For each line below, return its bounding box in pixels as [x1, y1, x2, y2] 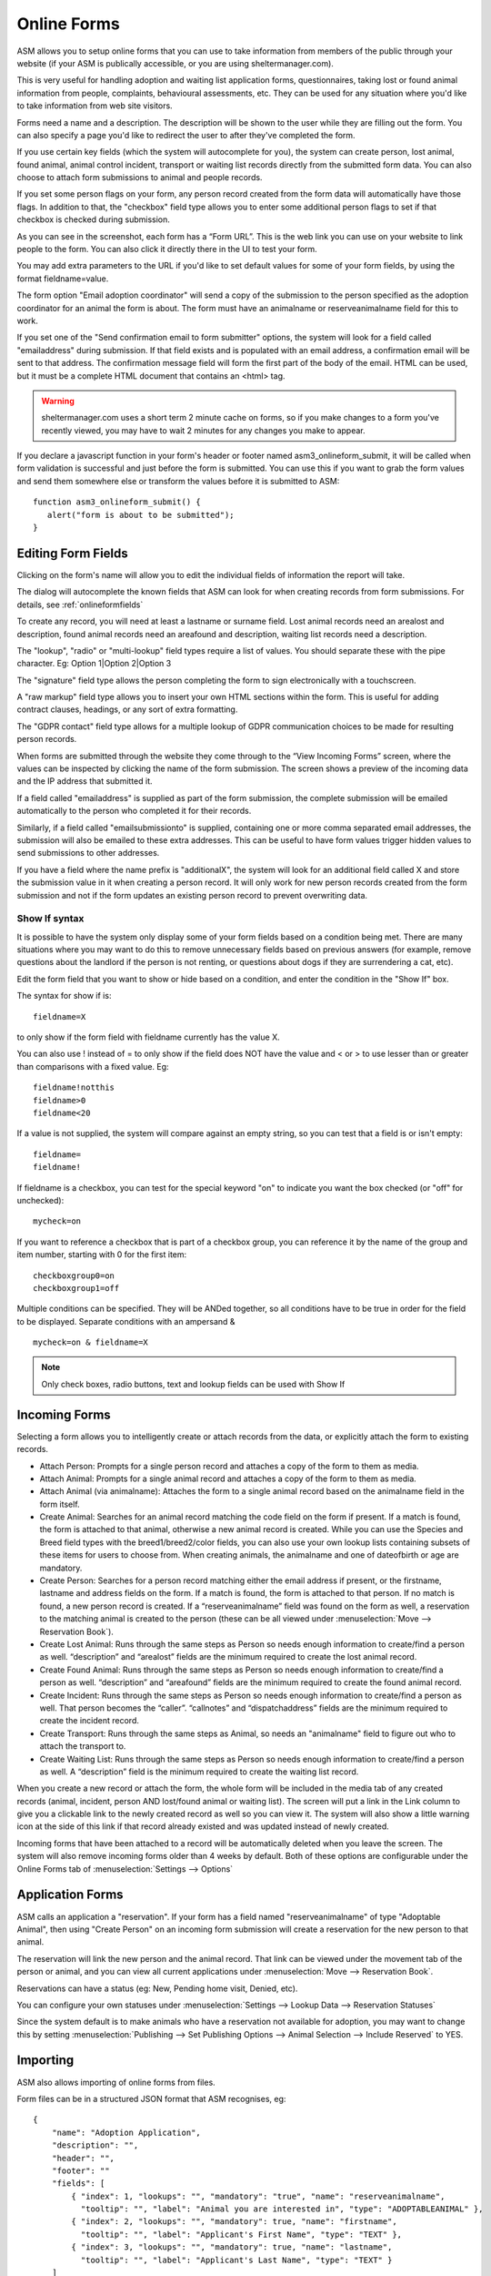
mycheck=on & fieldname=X [33, 1337, 149, 1347]
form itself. [39, 1499, 81, 1509]
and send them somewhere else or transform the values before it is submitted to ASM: [16, 475, 340, 486]
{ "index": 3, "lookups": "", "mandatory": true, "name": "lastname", [71, 2242, 393, 2252]
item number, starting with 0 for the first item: [16, 1249, 187, 1260]
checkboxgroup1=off [33, 1283, 120, 1293]
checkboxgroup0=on [33, 1270, 115, 1281]
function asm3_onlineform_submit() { [33, 497, 202, 507]
